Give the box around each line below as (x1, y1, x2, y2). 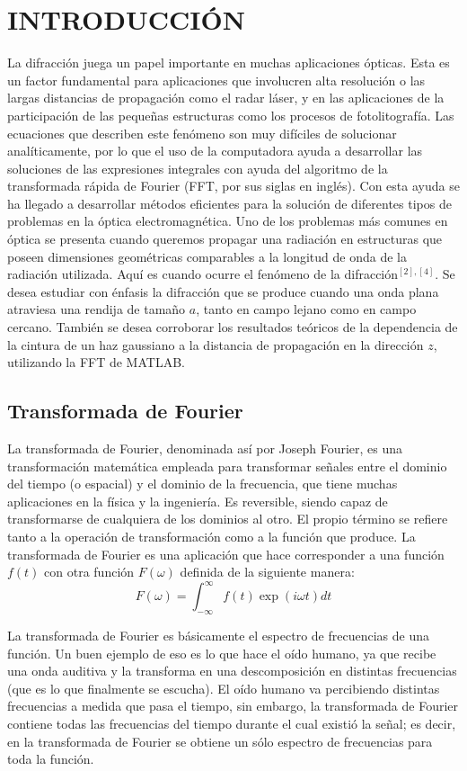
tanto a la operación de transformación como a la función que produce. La (7, 526, 416, 545)
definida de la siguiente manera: (180, 562, 355, 581)
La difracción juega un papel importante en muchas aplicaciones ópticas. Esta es (7, 53, 450, 72)
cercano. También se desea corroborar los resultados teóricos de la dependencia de (7, 318, 458, 336)
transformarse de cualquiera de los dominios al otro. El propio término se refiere (7, 509, 448, 528)
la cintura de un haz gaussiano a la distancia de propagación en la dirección (7, 335, 424, 354)
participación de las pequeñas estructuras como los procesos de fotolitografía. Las (7, 105, 454, 124)
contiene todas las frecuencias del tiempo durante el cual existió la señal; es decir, (7, 714, 456, 733)
